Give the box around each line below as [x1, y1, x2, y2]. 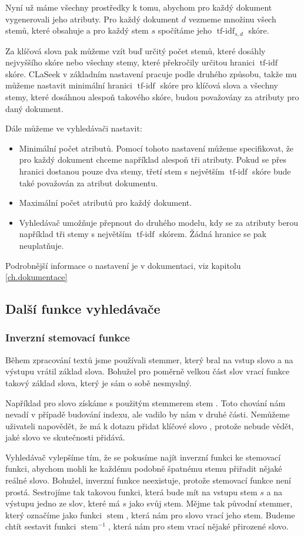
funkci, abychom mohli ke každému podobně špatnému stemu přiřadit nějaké [5, 462, 282, 475]
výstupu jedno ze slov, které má [5, 497, 120, 509]
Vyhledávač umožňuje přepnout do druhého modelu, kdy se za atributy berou [19, 216, 299, 228]
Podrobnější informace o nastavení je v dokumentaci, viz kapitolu [5, 259, 241, 271]
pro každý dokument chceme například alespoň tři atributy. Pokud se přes [19, 153, 286, 166]
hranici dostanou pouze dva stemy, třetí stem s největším [19, 165, 225, 177]
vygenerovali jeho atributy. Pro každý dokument [5, 12, 179, 25]
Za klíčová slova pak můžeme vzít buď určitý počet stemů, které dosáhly [5, 44, 266, 57]
